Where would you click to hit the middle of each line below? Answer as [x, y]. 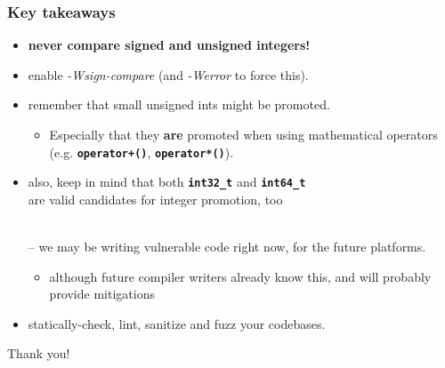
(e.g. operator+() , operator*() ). [142, 152]
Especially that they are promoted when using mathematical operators [243, 134]
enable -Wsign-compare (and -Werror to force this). [168, 74]
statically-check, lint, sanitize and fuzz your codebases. [177, 323]
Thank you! [39, 353]
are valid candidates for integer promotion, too [155, 199]
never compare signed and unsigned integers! [169, 45]
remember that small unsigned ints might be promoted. [179, 104]
